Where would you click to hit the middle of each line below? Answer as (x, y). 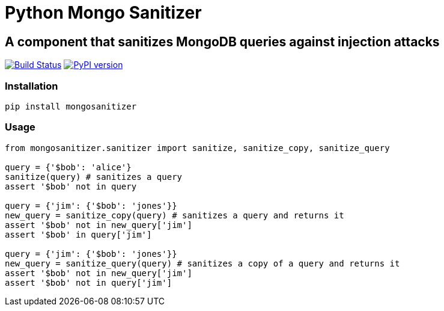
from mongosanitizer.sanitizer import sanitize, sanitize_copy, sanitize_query (197, 148)
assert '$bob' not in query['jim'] (89, 282)
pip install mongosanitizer (71, 106)
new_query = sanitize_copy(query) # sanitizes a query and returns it (175, 215)
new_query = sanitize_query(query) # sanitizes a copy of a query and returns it (202, 263)
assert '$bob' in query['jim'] (78, 234)
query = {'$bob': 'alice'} (68, 167)
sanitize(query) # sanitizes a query (94, 177)
